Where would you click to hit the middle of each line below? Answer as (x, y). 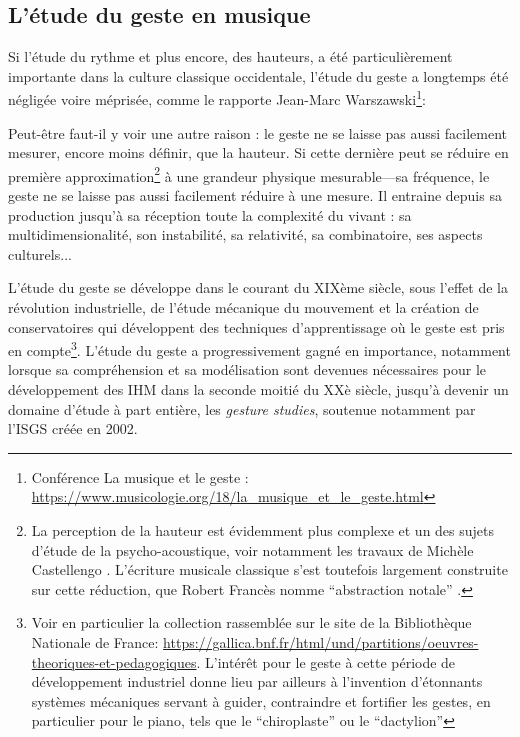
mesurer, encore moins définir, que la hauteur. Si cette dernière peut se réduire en (258, 152)
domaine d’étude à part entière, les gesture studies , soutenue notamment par (242, 408)
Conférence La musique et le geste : (140, 476)
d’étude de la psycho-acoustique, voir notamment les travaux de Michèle (252, 549)
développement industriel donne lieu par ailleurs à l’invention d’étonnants (257, 681)
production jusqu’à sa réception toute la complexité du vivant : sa (210, 214)
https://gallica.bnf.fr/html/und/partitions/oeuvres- (321, 642)
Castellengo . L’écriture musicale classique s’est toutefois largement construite (269, 569)
